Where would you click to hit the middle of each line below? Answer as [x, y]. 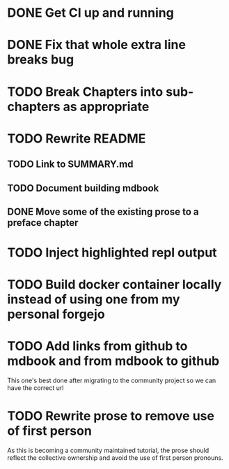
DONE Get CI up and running [90, 13]
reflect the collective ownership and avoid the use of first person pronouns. [116, 458]
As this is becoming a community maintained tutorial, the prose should [108, 450]
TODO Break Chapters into [85, 92]
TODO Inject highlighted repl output [112, 253]
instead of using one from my [94, 300]
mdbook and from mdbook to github [113, 361]
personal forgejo [56, 314]
